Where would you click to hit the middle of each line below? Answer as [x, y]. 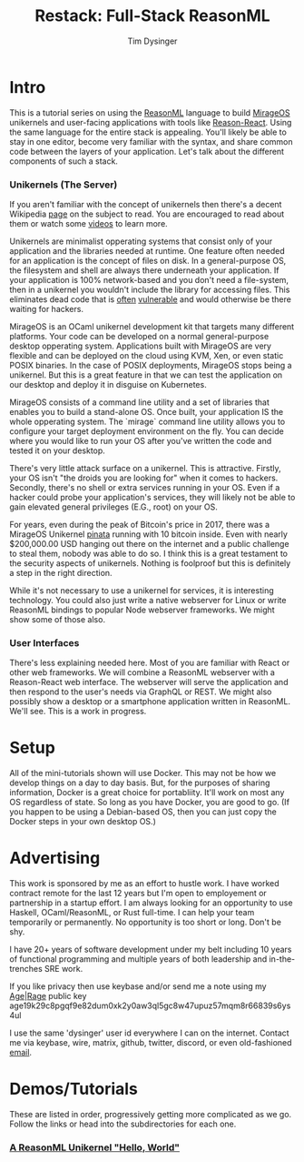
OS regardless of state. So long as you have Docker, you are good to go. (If [150, 803]
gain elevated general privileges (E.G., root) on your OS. [113, 507]
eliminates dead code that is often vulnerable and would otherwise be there [151, 299]
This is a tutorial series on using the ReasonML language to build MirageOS [150, 112]
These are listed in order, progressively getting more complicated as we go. [151, 1115]
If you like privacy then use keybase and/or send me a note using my [138, 986]
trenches [26, 969]
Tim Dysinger [152, 41]
